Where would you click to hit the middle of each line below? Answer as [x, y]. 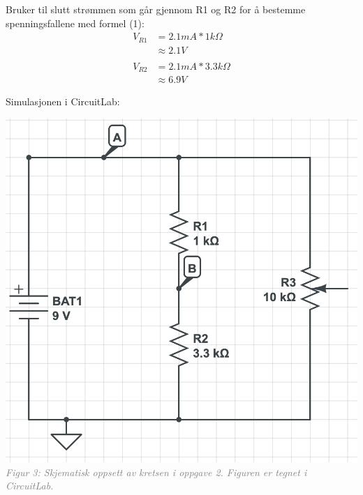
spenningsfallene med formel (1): [75, 23]
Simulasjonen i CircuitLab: [63, 101]
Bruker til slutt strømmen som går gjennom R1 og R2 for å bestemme [156, 9]
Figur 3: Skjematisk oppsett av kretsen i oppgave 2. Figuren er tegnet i [156, 472]
